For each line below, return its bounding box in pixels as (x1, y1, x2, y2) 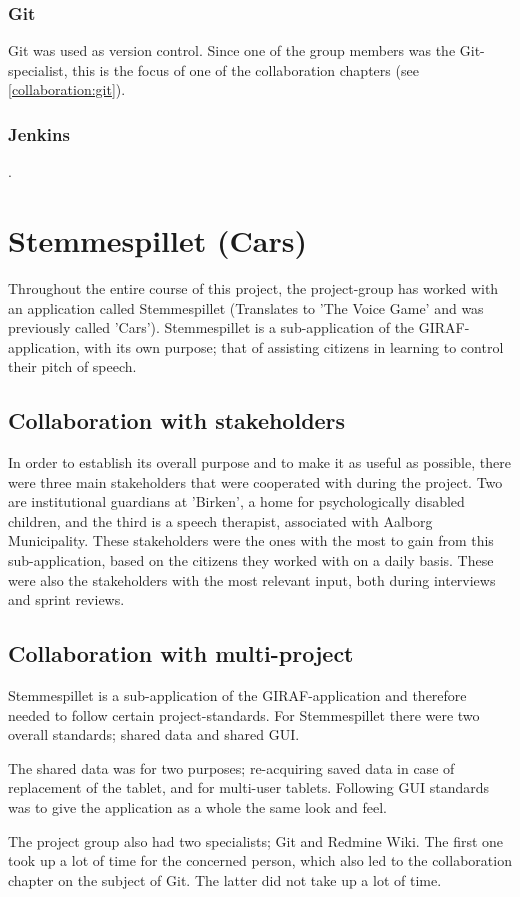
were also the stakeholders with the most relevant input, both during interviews (8, 569, 496, 590)
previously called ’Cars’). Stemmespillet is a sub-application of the (8, 317, 415, 338)
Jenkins (8, 121, 70, 146)
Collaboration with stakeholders (8, 405, 346, 436)
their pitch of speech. (8, 356, 137, 377)
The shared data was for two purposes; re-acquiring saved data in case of (8, 757, 455, 778)
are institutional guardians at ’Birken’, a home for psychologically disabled (8, 491, 465, 512)
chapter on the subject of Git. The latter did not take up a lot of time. (8, 869, 442, 890)
